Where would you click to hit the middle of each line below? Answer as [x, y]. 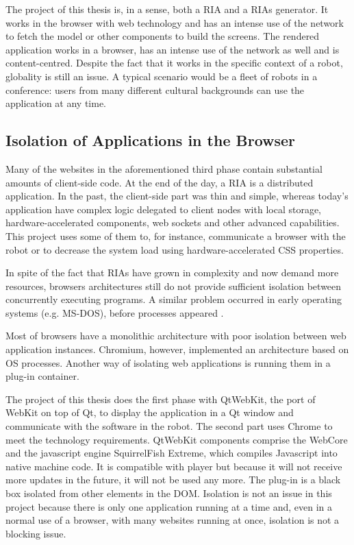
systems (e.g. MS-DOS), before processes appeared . [115, 312]
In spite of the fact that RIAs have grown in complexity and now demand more [172, 272]
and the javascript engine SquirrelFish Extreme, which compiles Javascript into [172, 453]
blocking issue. [36, 533]
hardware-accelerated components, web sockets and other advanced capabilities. [173, 222]
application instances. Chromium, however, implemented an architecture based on [177, 349]
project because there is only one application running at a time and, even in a [169, 506]
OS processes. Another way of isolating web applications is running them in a [168, 362]
